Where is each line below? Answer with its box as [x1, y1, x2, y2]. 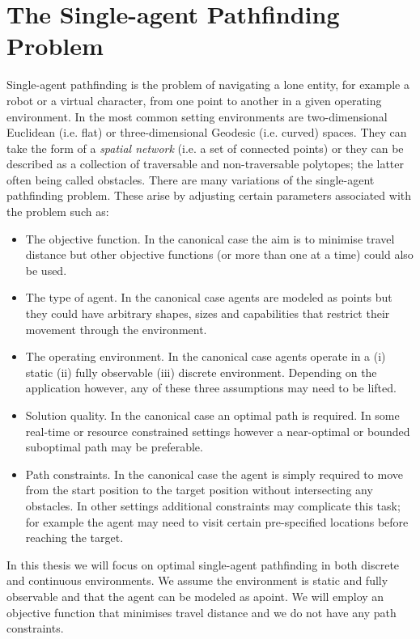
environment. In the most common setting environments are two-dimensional [6, 108, 388, 125]
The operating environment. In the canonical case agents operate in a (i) [25, 348, 386, 365]
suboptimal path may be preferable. [25, 438, 203, 455]
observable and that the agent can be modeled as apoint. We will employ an [6, 587, 384, 604]
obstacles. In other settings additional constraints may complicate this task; [25, 497, 401, 514]
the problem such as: [6, 203, 109, 220]
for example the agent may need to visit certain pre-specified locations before [25, 513, 409, 530]
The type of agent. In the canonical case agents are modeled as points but [25, 289, 392, 306]
